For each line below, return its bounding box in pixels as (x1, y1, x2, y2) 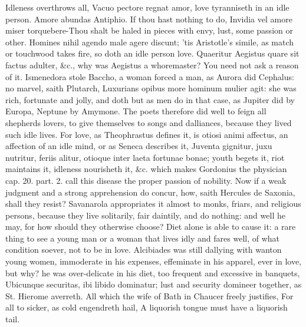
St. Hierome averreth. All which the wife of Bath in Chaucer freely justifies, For (5, 289, 294, 302)
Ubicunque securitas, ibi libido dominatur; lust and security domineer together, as (5, 278, 302, 290)
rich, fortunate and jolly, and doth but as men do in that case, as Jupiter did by (5, 93, 295, 105)
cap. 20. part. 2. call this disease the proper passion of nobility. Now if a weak (5, 174, 287, 186)
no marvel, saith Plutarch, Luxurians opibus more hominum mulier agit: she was (5, 82, 297, 94)
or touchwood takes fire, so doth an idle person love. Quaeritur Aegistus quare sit (5, 47, 300, 60)
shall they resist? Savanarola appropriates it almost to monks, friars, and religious (5, 197, 301, 210)
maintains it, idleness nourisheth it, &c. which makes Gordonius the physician (5, 163, 287, 175)
